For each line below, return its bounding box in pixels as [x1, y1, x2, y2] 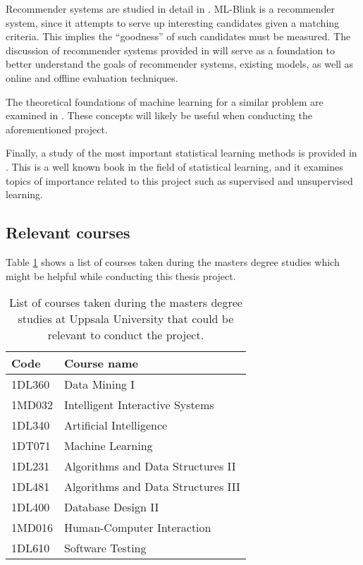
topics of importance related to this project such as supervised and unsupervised [6, 173, 353, 188]
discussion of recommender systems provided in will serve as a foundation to [6, 42, 336, 57]
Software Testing [63, 540, 147, 557]
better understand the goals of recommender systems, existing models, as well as [6, 56, 354, 71]
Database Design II [63, 499, 159, 516]
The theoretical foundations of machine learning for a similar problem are [6, 94, 324, 109]
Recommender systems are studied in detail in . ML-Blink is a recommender [6, 1, 335, 16]
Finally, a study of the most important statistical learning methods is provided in [6, 145, 357, 160]
